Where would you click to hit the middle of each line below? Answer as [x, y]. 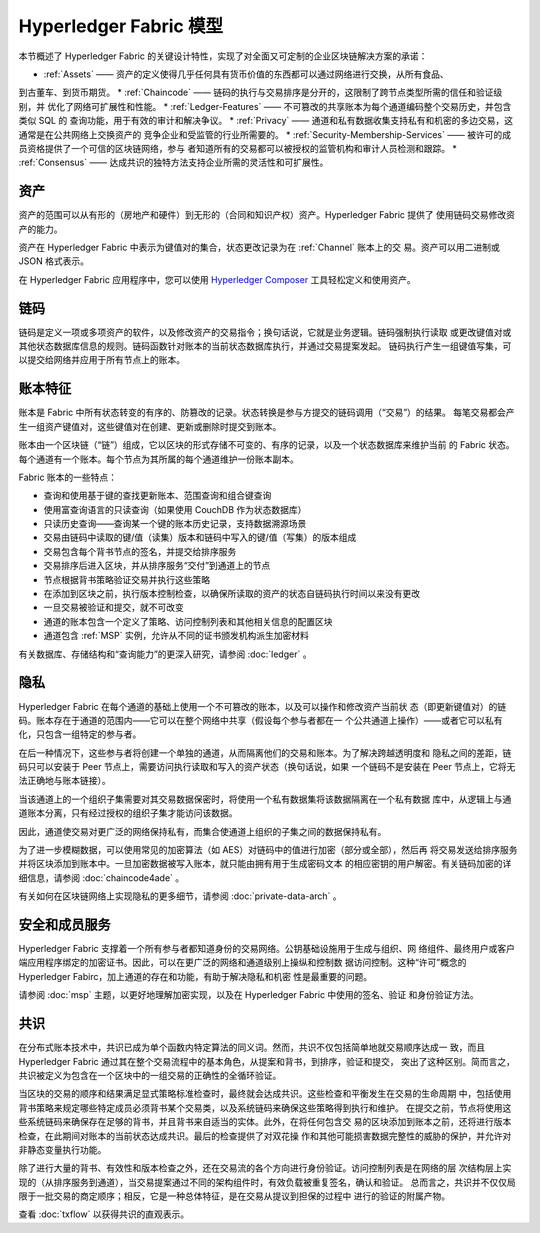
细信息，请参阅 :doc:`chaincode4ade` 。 [101, 877]
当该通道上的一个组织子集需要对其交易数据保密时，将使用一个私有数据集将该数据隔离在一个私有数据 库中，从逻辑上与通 [265, 799]
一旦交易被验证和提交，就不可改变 [113, 607]
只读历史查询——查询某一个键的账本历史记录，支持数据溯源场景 [175, 524]
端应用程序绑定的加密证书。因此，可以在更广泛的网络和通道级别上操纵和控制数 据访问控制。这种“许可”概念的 [242, 962]
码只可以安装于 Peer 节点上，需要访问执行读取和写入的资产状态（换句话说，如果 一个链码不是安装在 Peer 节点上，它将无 [267, 767]
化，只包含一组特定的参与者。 [80, 734]
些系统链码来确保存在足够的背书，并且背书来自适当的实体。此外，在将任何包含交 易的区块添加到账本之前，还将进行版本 [265, 1122]
